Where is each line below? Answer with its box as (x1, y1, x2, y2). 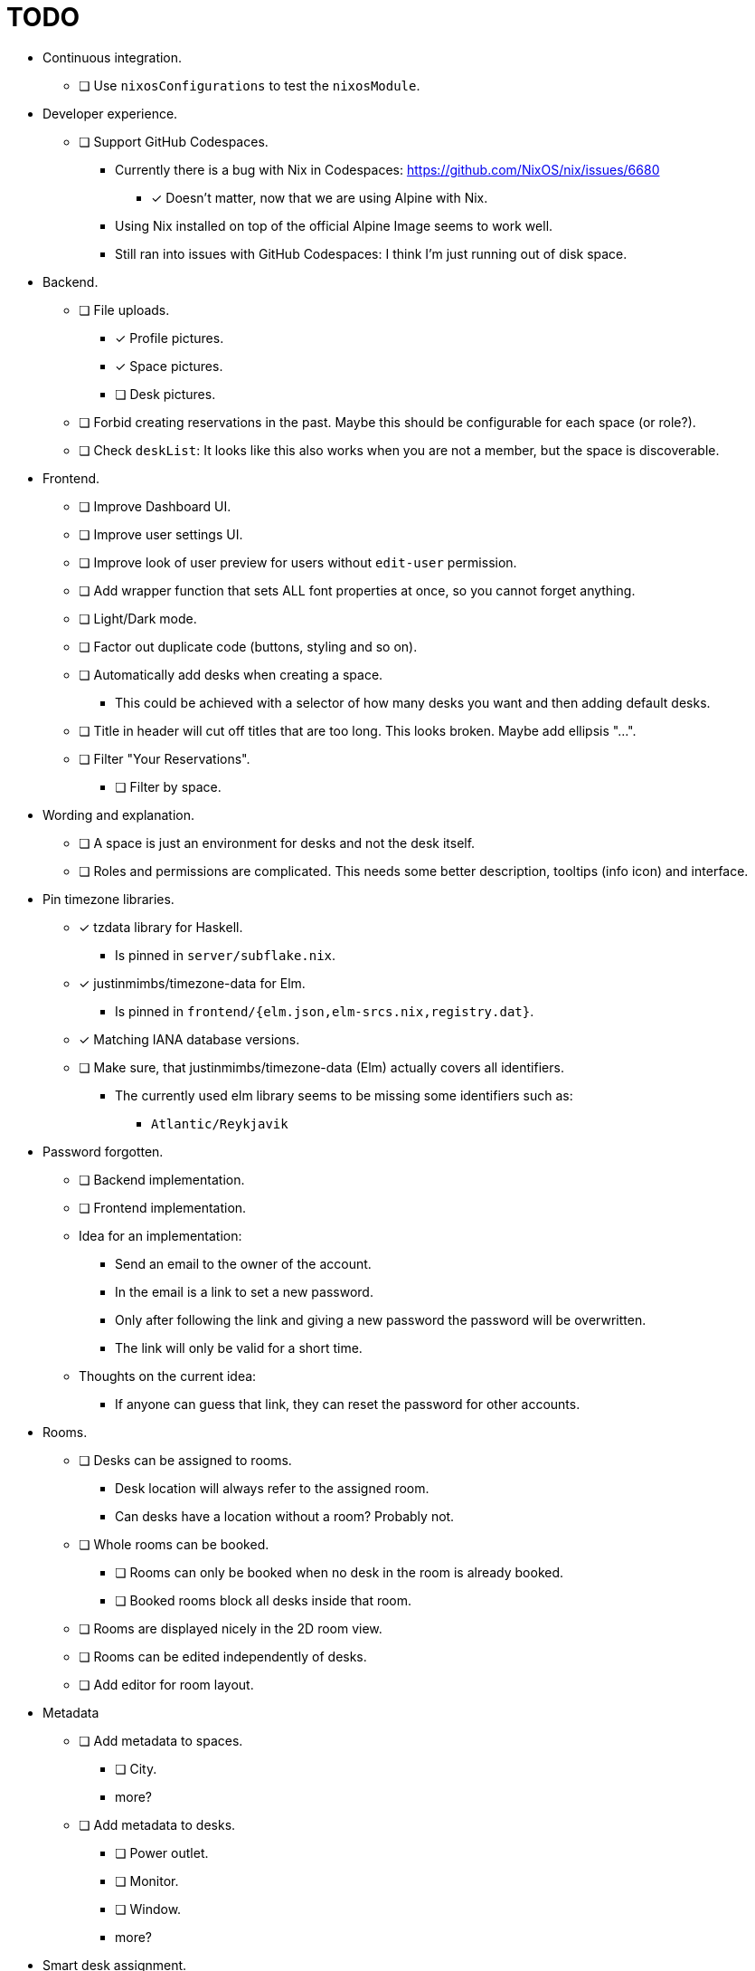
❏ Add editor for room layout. (79, 1676, 254, 1692)
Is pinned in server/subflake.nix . (115, 947, 336, 963)
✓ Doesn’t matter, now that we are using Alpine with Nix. (151, 189, 488, 205)
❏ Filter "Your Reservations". (79, 750, 250, 766)
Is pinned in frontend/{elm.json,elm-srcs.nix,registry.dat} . (115, 1003, 534, 1019)
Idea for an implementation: (79, 1227, 242, 1243)
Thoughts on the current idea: (79, 1367, 257, 1384)
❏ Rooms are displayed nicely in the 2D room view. (79, 1620, 382, 1636)
